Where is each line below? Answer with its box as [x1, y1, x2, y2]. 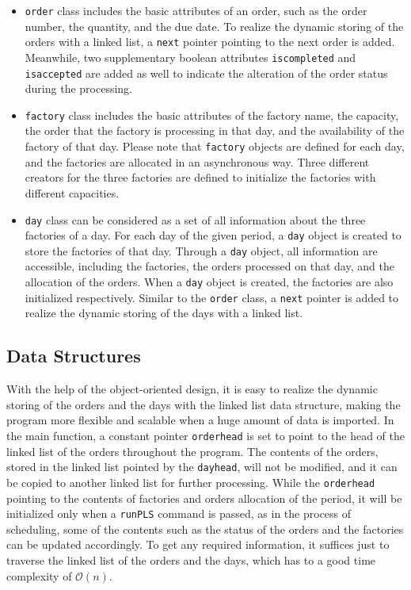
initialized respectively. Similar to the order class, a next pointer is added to [25, 289, 399, 305]
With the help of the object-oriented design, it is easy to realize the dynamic [6, 381, 378, 397]
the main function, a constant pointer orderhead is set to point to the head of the [6, 427, 405, 443]
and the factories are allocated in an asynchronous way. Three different [25, 153, 370, 170]
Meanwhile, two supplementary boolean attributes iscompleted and [25, 48, 356, 65]
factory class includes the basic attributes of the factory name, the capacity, [25, 106, 399, 123]
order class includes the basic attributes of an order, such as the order [25, 2, 367, 18]
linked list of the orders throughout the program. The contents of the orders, [6, 442, 379, 459]
